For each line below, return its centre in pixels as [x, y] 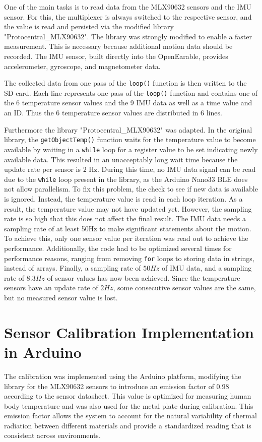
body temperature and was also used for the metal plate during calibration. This [129, 405]
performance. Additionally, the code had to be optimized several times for [118, 248]
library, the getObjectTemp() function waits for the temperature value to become [130, 139]
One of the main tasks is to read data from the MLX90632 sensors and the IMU [128, 7]
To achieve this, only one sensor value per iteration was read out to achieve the [126, 238]
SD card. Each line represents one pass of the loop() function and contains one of [131, 92]
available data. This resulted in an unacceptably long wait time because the [121, 159]
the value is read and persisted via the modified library [89, 26]
